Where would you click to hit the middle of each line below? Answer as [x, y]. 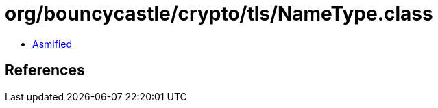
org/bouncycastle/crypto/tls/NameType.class [219, 14]
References [45, 70]
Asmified [52, 44]
